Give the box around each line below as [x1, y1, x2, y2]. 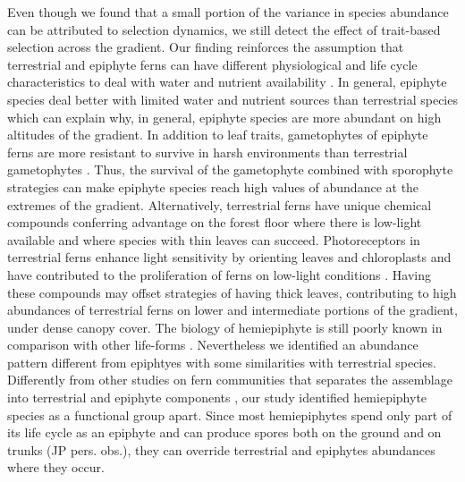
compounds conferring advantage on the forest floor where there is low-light [7, 213, 422, 232]
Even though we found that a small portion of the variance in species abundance [7, 3, 449, 21]
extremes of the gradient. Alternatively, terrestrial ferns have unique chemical [7, 195, 432, 214]
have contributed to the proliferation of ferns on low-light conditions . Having [7, 265, 432, 283]
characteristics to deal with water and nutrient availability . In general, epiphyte [7, 72, 447, 91]
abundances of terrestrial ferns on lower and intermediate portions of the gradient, [7, 300, 458, 319]
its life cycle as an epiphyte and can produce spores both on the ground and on [7, 423, 442, 442]
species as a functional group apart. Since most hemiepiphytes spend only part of [7, 405, 452, 424]
